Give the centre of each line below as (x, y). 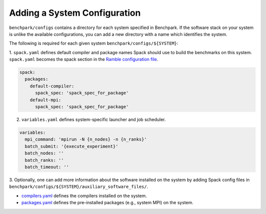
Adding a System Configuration (75, 13)
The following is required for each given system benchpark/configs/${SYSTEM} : (94, 43)
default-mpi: (46, 100)
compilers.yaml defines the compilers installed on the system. (84, 196)
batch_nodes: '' (44, 153)
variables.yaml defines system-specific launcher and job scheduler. (94, 120)
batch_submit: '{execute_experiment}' (71, 146)
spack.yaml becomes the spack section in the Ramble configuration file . (84, 60)
